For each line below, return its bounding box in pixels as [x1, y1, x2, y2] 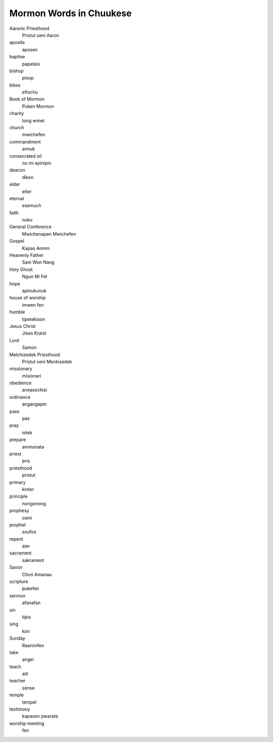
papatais [22, 61, 40, 67]
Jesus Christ [9, 323, 36, 329]
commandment [9, 138, 41, 144]
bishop [9, 67, 24, 73]
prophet [9, 522, 26, 528]
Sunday [9, 635, 25, 641]
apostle [9, 40, 25, 46]
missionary [9, 365, 32, 372]
